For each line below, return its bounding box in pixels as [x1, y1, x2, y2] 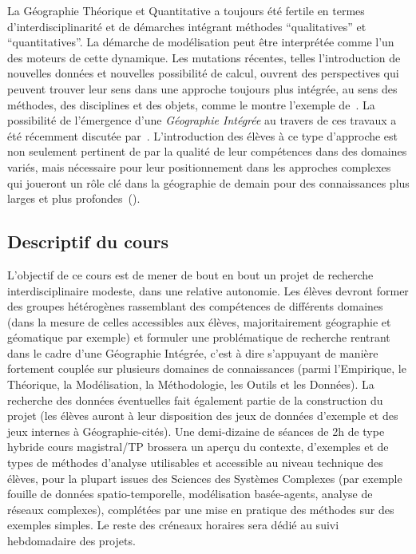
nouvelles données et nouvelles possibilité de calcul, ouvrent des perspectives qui [7, 65, 399, 81]
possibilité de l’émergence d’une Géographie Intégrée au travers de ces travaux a [7, 112, 397, 129]
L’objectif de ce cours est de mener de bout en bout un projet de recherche [7, 266, 374, 283]
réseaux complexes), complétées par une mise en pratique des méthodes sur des [7, 501, 394, 517]
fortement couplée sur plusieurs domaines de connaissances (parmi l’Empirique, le [7, 360, 406, 377]
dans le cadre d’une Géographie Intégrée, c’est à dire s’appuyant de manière [7, 344, 378, 361]
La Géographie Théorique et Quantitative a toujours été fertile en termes [7, 2, 365, 18]
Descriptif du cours [7, 229, 169, 254]
